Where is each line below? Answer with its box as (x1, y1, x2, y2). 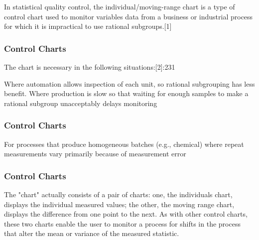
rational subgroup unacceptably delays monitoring (4, 98, 157, 108)
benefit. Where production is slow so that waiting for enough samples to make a (4, 88, 249, 99)
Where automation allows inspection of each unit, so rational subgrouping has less (4, 78, 255, 89)
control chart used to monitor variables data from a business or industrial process (4, 11, 253, 21)
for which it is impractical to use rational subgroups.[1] (4, 21, 172, 31)
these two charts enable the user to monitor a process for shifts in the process (4, 218, 241, 229)
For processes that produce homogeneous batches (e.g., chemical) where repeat (4, 138, 244, 149)
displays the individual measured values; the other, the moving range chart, (4, 199, 235, 209)
